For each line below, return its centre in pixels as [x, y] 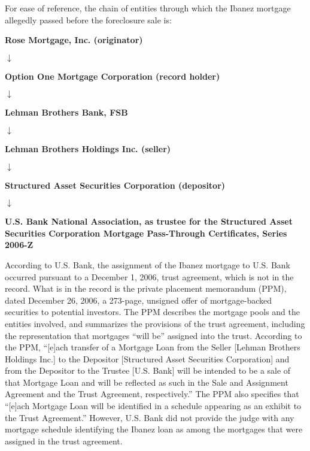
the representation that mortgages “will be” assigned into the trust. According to [154, 335]
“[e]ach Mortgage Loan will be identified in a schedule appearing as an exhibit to [153, 406]
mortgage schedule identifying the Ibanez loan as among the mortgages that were [154, 429]
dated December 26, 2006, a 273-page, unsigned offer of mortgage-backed [139, 300]
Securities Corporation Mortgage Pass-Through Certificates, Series [146, 233]
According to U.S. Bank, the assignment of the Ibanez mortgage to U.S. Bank [148, 264]
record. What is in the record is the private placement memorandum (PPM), [146, 288]
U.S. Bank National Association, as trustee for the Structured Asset [149, 221]
